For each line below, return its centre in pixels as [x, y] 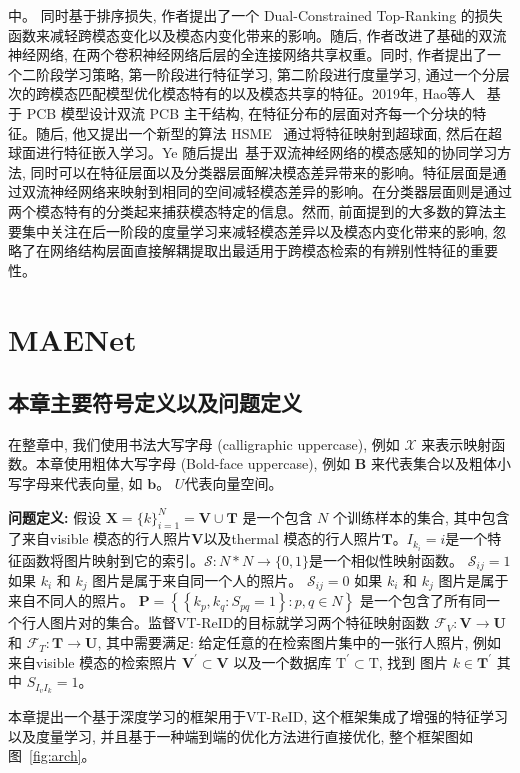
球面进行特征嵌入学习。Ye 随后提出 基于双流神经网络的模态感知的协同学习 [253, 152]
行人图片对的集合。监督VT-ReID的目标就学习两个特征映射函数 [225, 622]
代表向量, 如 [103, 483]
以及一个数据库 [282, 661]
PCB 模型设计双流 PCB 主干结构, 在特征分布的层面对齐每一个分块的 [249, 112]
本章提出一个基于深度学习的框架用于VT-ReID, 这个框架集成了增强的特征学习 [258, 716]
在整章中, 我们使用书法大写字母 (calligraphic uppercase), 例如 [204, 443]
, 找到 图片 [413, 661]
